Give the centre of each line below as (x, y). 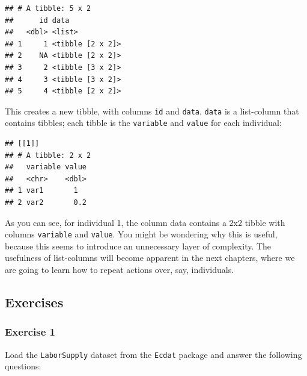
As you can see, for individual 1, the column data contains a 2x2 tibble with (145, 222)
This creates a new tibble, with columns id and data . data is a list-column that (152, 111)
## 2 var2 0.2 (46, 203)
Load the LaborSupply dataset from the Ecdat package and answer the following (153, 354)
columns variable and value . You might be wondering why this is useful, (141, 234)
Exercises (34, 302)
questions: (23, 366)
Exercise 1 (30, 332)
